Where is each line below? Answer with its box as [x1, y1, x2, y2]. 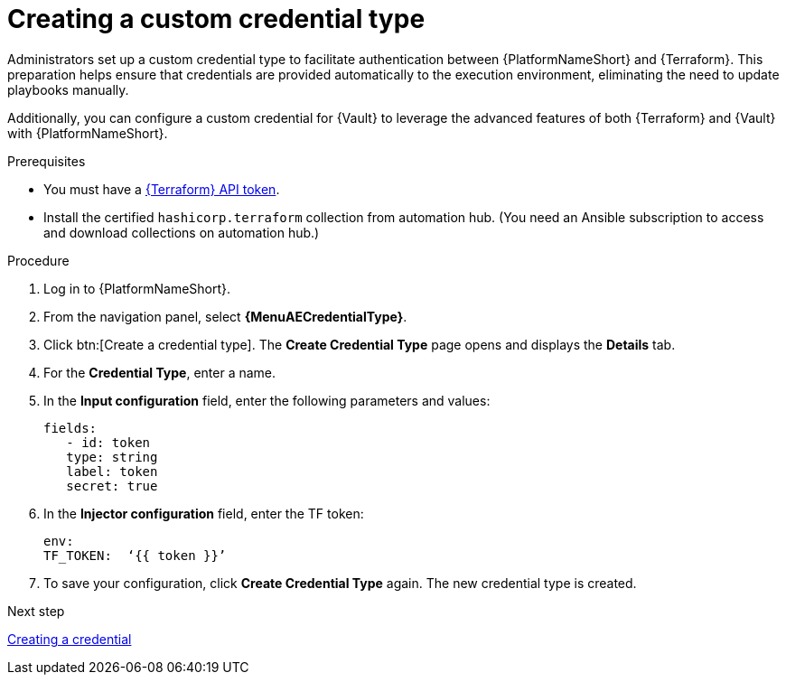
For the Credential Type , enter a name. [43, 364, 276, 380]
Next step [7, 603, 65, 619]
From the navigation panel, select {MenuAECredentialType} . [43, 308, 407, 324]
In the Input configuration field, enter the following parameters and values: [43, 392, 491, 408]
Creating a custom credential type [7, 4, 426, 34]
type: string [66, 449, 158, 464]
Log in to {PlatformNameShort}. [43, 280, 231, 296]
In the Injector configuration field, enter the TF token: [43, 505, 364, 521]
